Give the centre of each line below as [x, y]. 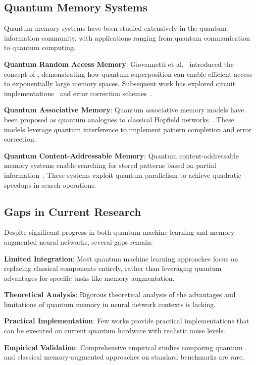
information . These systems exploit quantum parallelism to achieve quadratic [123, 175]
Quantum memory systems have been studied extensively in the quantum [115, 28]
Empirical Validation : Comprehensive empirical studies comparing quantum [123, 347]
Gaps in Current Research [73, 211]
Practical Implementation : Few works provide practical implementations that [127, 321]
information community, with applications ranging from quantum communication [127, 37]
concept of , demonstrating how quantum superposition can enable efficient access [128, 74]
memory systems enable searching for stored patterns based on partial [110, 165]
